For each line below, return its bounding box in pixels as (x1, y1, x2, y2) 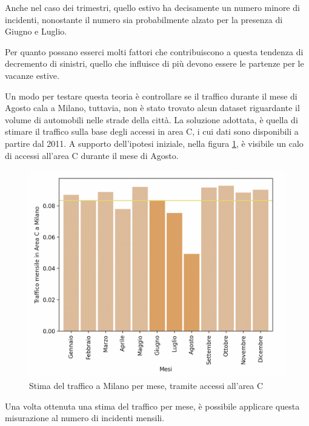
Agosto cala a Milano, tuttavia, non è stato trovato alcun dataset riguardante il (5, 101, 300, 114)
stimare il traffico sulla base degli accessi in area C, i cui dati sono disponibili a (5, 125, 299, 138)
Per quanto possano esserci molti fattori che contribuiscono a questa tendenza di (5, 45, 304, 58)
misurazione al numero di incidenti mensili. (5, 411, 165, 424)
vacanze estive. (5, 69, 59, 81)
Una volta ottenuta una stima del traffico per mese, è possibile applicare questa (5, 399, 300, 412)
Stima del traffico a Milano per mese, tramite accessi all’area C (29, 379, 264, 391)
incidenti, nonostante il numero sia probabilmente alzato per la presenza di (5, 13, 283, 25)
